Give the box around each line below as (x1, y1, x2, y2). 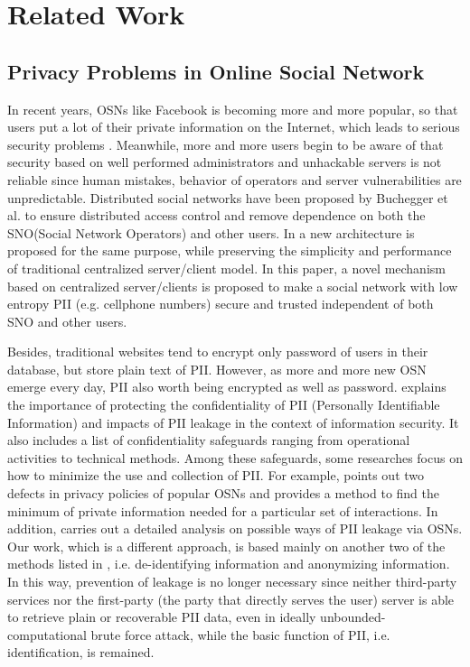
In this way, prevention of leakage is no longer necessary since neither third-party (7, 572, 457, 591)
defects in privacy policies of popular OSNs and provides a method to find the (7, 484, 440, 503)
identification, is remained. (7, 643, 155, 662)
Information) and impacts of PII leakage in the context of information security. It (7, 412, 459, 431)
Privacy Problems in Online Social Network (7, 57, 425, 85)
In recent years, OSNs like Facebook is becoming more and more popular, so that (7, 99, 458, 118)
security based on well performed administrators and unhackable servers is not (7, 153, 442, 171)
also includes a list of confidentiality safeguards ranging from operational (7, 431, 410, 449)
